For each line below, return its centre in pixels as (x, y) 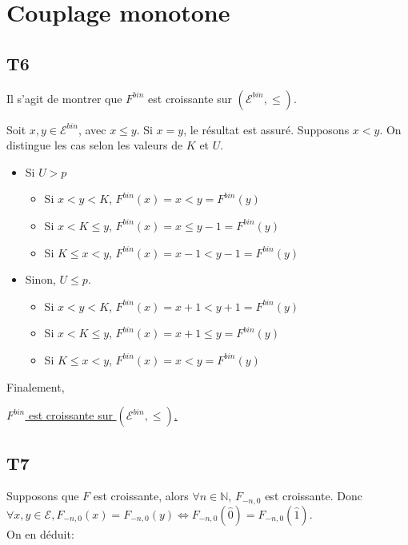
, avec (92, 129)
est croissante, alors (141, 496)
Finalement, (36, 386)
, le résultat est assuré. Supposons (266, 129)
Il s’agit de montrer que (64, 98)
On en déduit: (40, 533)
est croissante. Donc (314, 496)
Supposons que (43, 496)
